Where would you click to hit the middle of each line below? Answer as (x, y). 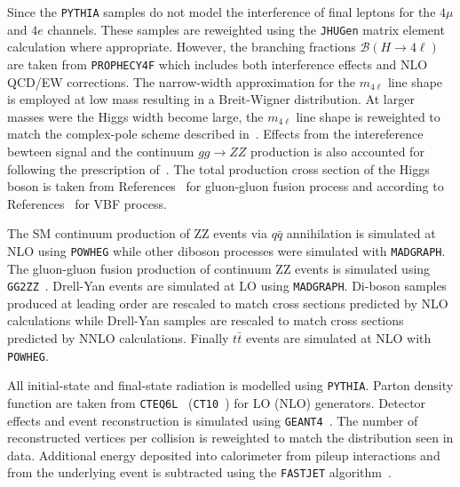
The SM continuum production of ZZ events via (137, 233)
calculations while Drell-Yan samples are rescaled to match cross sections (206, 320)
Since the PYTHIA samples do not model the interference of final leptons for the (222, 12)
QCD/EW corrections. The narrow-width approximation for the (181, 81)
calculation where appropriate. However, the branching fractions (182, 47)
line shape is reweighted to (368, 116)
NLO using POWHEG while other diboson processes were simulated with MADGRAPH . (226, 250)
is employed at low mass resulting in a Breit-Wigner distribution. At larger (211, 99)
